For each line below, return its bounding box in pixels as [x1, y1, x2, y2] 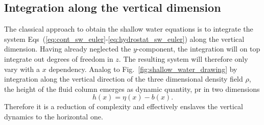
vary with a [4, 63, 40, 74]
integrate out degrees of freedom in [4, 53, 113, 64]
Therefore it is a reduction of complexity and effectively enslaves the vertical [4, 101, 243, 112]
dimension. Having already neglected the [4, 43, 131, 54]
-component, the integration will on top [136, 43, 260, 54]
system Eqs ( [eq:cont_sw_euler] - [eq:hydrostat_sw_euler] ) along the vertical [4, 33, 245, 44]
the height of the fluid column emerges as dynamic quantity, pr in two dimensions [4, 83, 260, 94]
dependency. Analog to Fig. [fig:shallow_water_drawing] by [49, 63, 237, 74]
